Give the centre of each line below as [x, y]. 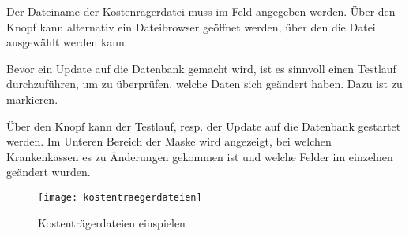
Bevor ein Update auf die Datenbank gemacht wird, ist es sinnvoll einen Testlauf [201, 68]
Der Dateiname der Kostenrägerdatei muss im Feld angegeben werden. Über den [201, 11]
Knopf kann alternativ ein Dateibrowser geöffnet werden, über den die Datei [191, 26]
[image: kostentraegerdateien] [120, 197]
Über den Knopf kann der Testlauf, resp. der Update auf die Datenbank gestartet [204, 125]
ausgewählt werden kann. [67, 42]
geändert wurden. [49, 172]
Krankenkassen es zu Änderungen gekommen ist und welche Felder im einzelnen [200, 156]
